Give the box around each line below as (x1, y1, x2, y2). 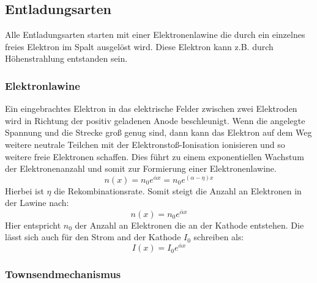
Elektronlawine (5, 78, 80, 93)
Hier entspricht (5, 218, 61, 231)
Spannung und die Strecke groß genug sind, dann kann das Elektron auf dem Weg (5, 126, 312, 139)
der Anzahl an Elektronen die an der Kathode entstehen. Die (75, 218, 304, 231)
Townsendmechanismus (5, 266, 121, 282)
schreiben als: (193, 230, 244, 243)
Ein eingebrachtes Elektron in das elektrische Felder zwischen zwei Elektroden (5, 102, 297, 115)
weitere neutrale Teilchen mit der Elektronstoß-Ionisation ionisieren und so (5, 138, 285, 150)
